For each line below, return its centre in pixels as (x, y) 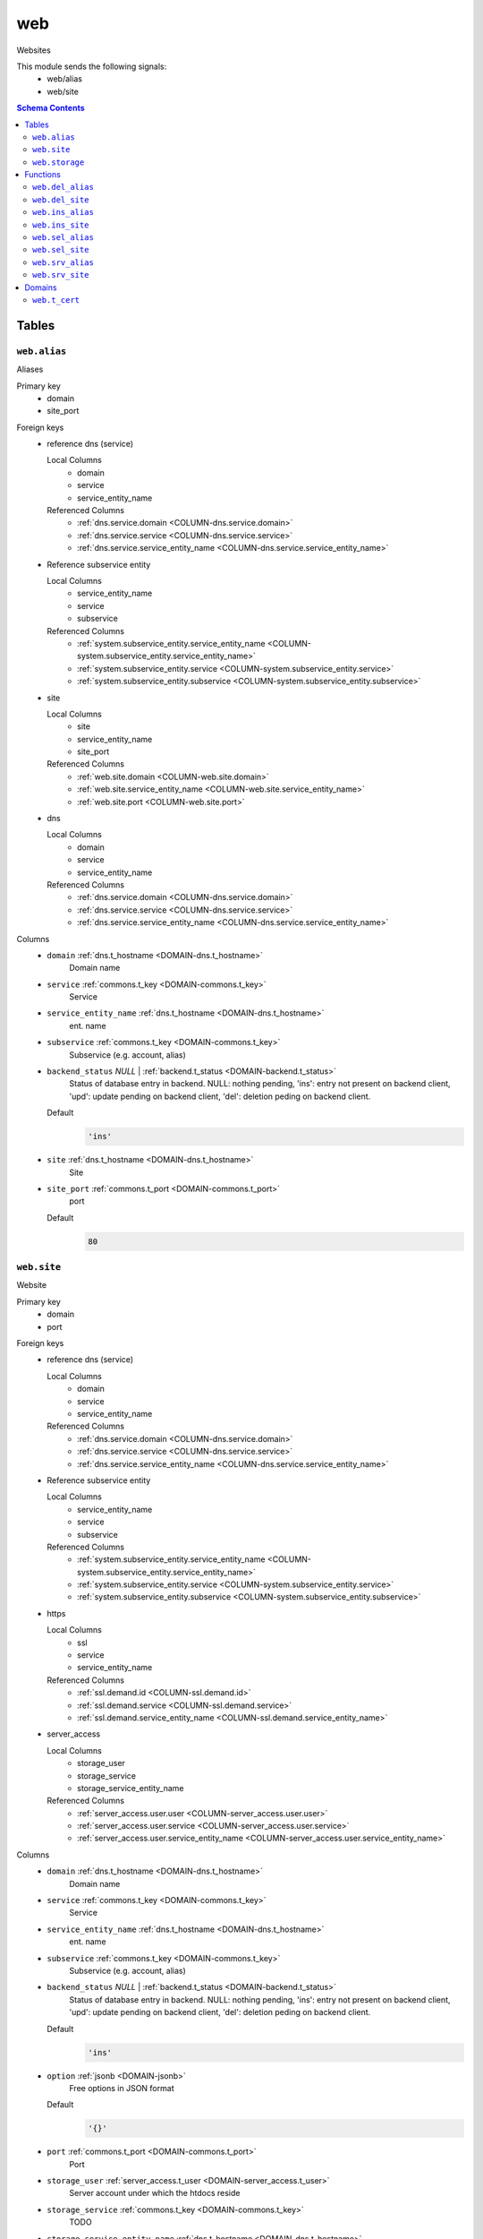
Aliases (30, 369)
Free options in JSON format (122, 2088)
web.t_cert (56, 300)
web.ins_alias (63, 212)
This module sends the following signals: (92, 66)
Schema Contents (51, 108)
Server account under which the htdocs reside (155, 2193)
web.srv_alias (63, 262)
